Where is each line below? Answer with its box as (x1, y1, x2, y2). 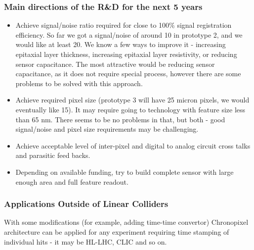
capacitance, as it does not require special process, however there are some (15, 68, 241, 79)
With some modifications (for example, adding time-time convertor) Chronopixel (4, 217, 249, 227)
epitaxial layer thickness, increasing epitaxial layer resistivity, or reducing (15, 49, 237, 59)
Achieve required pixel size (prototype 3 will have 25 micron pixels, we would (15, 95, 250, 105)
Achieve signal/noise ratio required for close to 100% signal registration (15, 20, 232, 30)
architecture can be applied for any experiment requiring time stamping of (4, 226, 229, 237)
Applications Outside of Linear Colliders (4, 198, 169, 210)
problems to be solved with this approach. (15, 78, 143, 88)
